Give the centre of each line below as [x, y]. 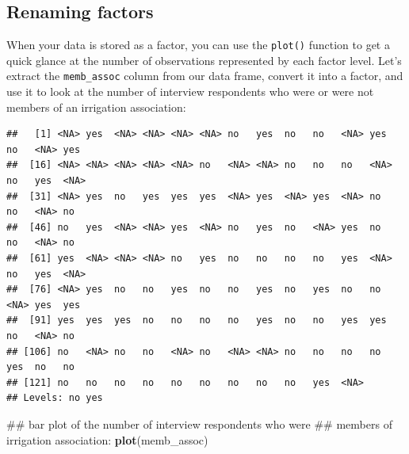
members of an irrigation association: [96, 107]
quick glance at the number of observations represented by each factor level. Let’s [204, 60]
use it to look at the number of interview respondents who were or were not [190, 92]
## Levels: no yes [55, 398]
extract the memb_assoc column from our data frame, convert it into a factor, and [205, 76]
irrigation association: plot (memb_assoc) [107, 439]
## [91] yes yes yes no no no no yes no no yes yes [197, 320]
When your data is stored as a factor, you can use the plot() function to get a [198, 45]
